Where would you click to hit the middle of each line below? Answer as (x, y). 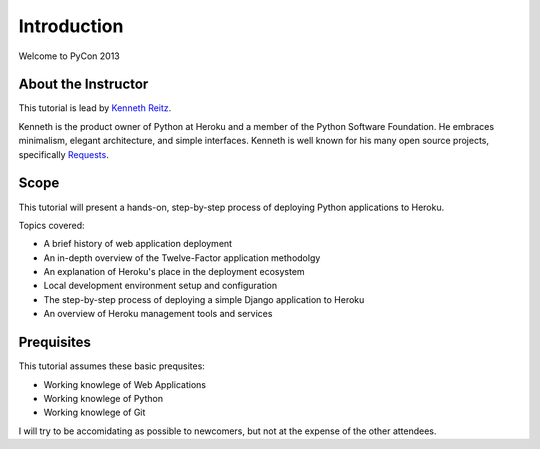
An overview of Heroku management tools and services (158, 314)
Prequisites (55, 342)
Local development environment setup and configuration (160, 286)
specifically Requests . (63, 154)
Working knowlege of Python (103, 398)
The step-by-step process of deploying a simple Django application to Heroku (204, 299)
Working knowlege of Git (94, 412)
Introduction (71, 26)
